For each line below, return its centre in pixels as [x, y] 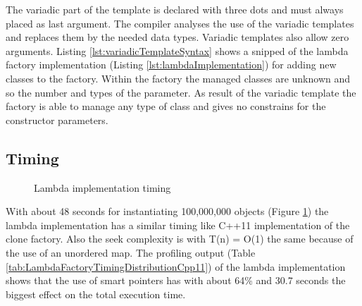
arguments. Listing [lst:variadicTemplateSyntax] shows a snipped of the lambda [177, 50]
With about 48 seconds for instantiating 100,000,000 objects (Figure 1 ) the [167, 211]
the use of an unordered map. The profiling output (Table [131, 252]
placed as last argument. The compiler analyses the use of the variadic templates [180, 23]
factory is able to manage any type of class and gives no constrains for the [166, 106]
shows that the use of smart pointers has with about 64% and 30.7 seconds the [176, 280]
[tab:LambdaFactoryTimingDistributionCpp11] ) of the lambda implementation [176, 266]
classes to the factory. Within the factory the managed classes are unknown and [178, 78]
